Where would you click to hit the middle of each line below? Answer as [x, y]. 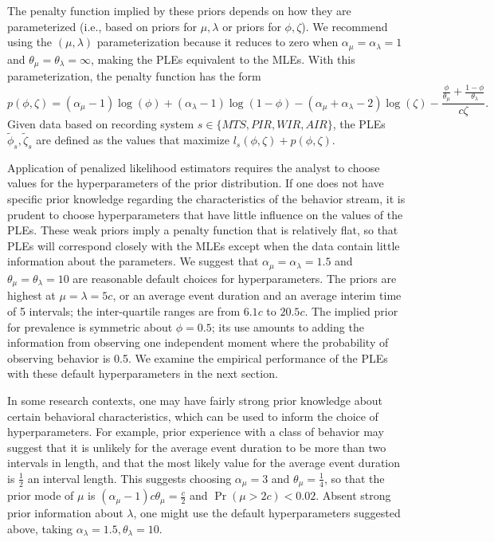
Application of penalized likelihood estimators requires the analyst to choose [194, 167]
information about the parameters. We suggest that [133, 261]
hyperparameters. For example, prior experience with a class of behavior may [196, 432]
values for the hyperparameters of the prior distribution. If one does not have [196, 183]
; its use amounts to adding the [288, 326]
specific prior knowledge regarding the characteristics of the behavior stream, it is [206, 199]
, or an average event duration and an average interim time [257, 295]
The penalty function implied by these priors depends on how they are [179, 10]
